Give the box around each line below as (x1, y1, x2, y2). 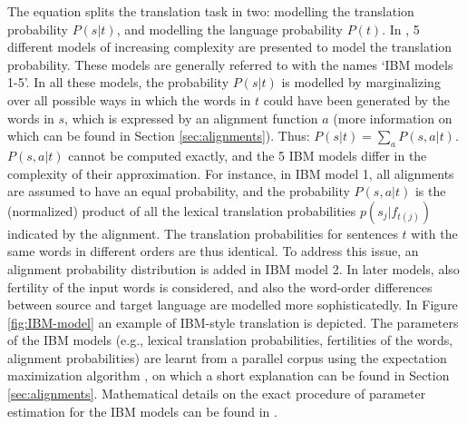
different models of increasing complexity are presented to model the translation (7, 37, 452, 56)
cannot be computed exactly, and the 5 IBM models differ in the (68, 145, 427, 164)
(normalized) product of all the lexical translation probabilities (7, 201, 356, 220)
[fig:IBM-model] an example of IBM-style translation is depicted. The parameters (7, 312, 459, 331)
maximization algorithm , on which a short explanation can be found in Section (7, 366, 450, 385)
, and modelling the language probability (116, 19, 344, 38)
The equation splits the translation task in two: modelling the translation (7, 2, 414, 20)
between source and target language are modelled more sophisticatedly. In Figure (7, 295, 458, 314)
